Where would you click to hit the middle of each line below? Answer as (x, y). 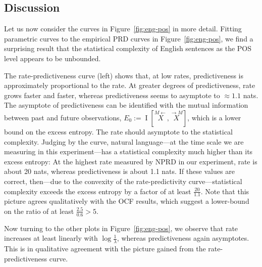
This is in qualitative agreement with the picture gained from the (105, 249)
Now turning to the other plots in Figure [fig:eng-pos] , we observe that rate (121, 228)
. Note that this (225, 191)
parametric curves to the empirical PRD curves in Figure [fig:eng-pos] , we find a (129, 38)
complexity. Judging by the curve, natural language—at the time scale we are (124, 141)
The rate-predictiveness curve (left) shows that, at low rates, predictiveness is (124, 75)
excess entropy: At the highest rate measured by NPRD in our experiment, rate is (131, 161)
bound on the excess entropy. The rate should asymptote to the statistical (118, 131)
